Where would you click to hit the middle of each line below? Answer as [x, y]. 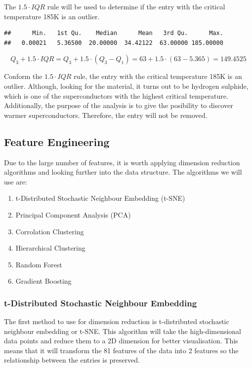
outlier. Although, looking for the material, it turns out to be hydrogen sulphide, [126, 86]
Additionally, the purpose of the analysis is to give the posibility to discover [119, 105]
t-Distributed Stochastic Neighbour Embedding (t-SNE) [100, 198]
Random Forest [39, 264]
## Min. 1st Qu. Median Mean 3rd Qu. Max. [114, 33]
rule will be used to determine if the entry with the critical [136, 6]
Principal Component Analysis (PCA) [73, 214]
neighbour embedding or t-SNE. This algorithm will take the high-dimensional [123, 331]
